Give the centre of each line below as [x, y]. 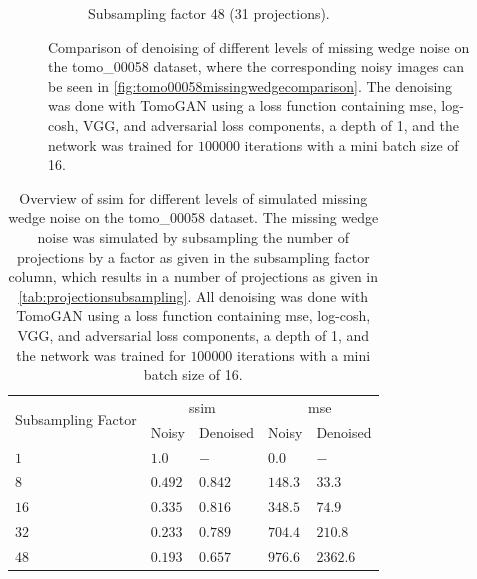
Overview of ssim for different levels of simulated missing [193, 197]
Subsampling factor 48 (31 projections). [209, 13]
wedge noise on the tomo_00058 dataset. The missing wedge [193, 217]
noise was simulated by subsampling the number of [193, 236]
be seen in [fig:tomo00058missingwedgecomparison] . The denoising [250, 85]
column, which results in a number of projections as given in [193, 276]
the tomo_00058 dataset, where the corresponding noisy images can [256, 66]
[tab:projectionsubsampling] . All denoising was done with [193, 295]
